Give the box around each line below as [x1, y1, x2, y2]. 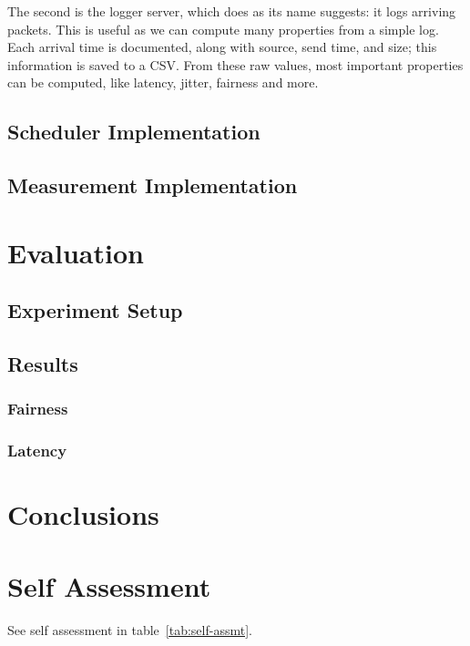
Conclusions [7, 496, 159, 533]
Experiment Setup [7, 296, 183, 324]
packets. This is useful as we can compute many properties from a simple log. [7, 19, 439, 38]
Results [7, 350, 78, 378]
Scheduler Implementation [7, 118, 261, 146]
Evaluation [7, 233, 144, 271]
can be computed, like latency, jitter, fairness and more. [7, 73, 319, 92]
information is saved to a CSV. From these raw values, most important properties [7, 55, 464, 74]
